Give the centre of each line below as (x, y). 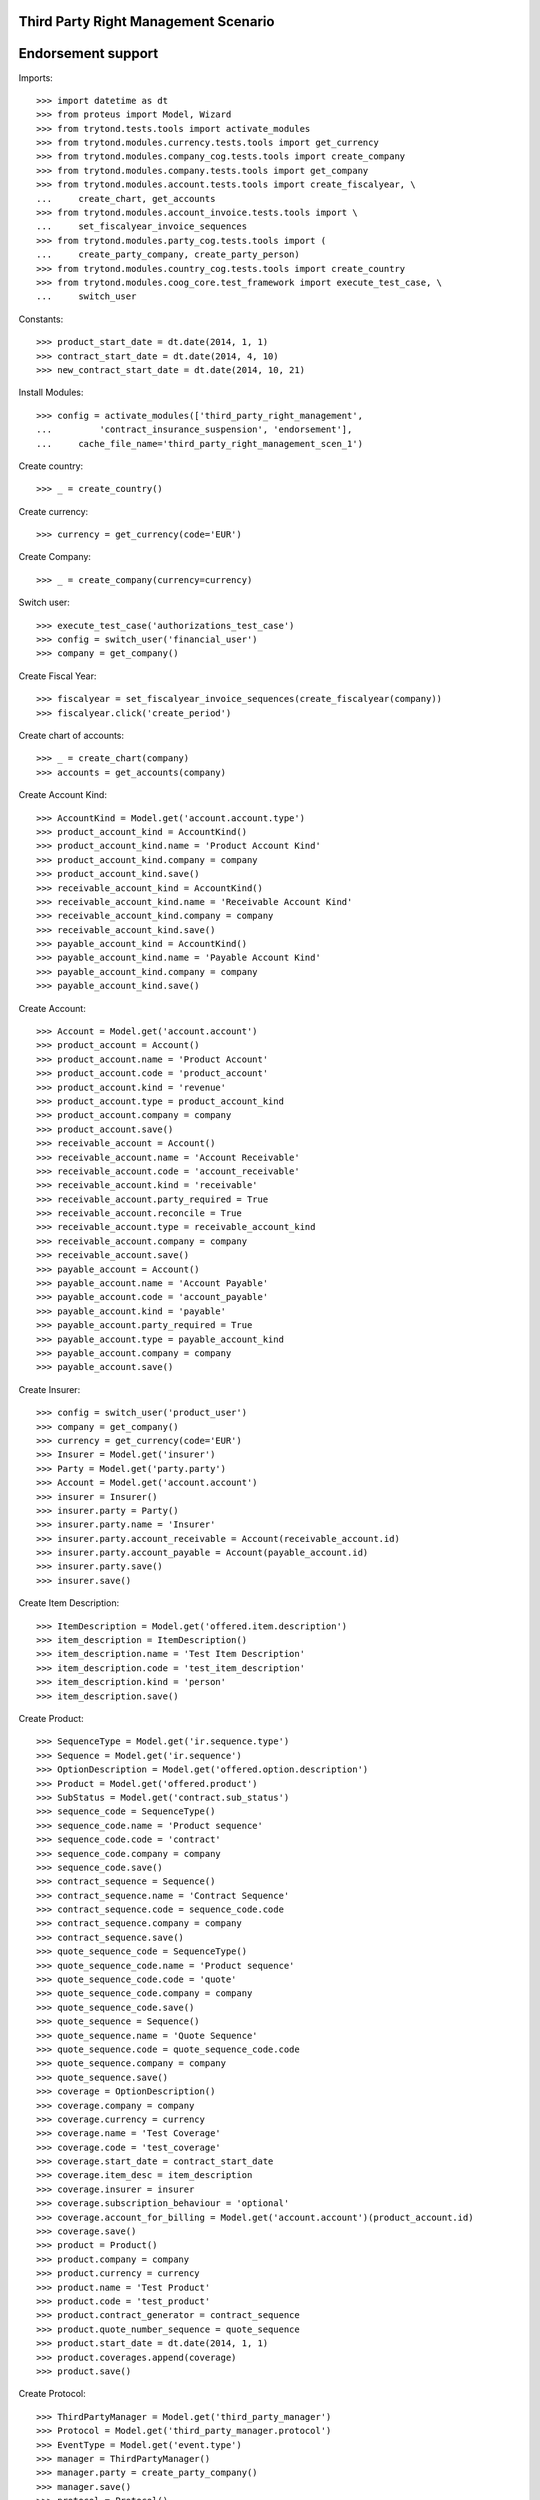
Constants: (41, 319)
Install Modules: (51, 392)
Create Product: (51, 1718)
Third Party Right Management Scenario (146, 21)
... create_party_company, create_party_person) (168, 254)
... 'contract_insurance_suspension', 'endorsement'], (194, 429)
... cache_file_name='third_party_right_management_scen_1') (200, 443)
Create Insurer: (49, 1389)
